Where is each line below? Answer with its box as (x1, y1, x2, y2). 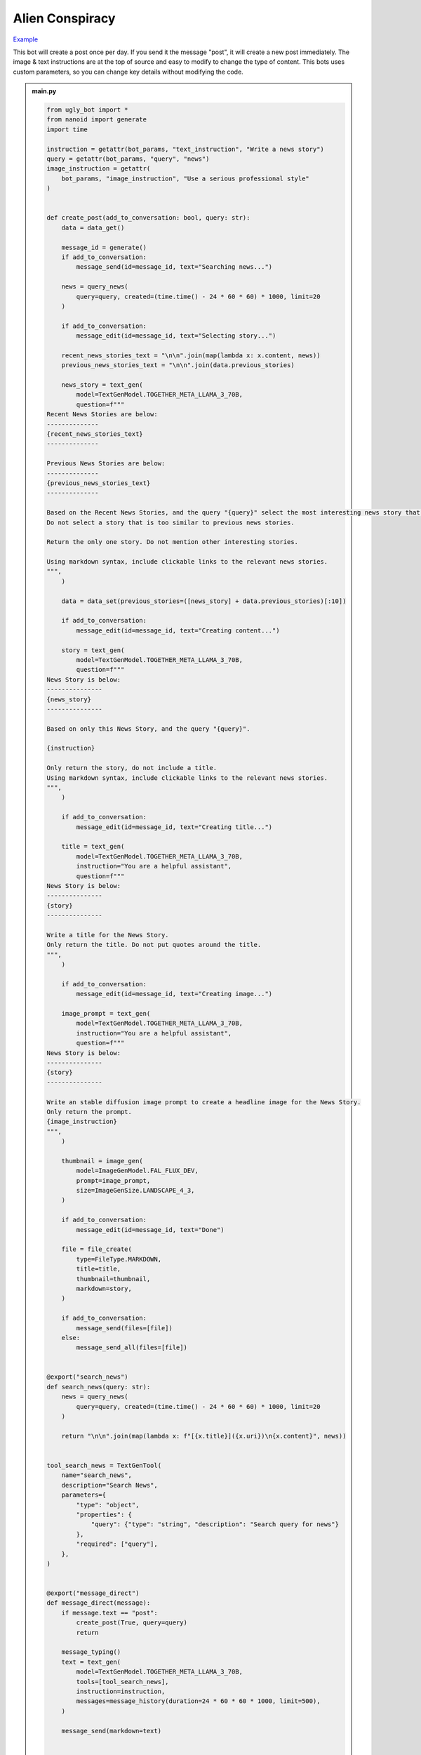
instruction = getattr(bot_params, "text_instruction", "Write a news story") (46, 145, 324, 153)
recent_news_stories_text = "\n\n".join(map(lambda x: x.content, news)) (61, 351, 321, 359)
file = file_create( (61, 1245, 133, 1253)
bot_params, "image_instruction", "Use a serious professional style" (61, 174, 310, 183)
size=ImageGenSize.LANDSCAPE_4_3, (76, 1186, 195, 1195)
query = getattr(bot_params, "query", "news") (46, 155, 210, 163)
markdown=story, (76, 1285, 133, 1292)
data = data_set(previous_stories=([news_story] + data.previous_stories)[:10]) (61, 597, 347, 605)
